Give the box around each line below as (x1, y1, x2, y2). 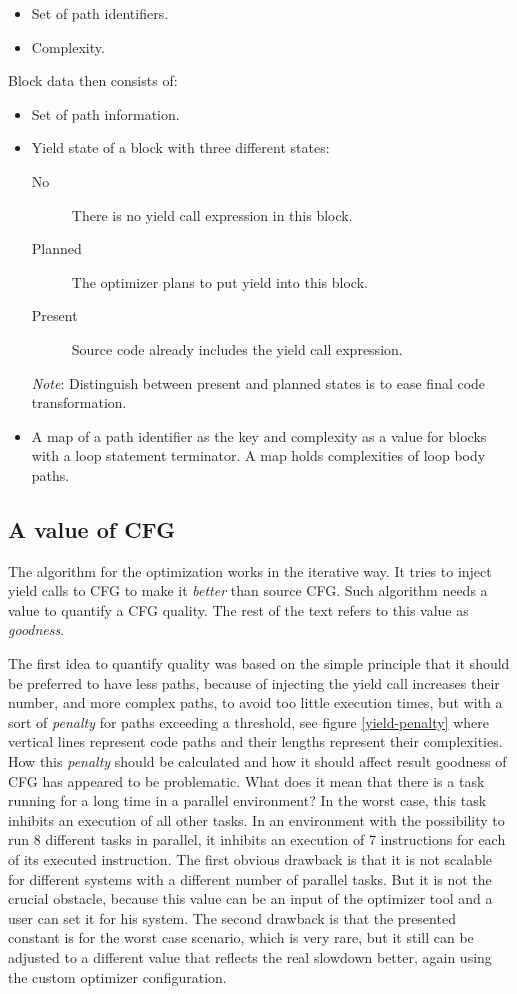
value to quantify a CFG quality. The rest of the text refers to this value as (8, 599, 469, 620)
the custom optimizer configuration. (8, 966, 227, 987)
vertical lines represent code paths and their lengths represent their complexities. (8, 731, 503, 752)
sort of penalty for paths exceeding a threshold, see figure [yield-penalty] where (8, 711, 489, 732)
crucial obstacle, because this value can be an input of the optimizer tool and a (8, 888, 493, 909)
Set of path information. (31, 103, 180, 124)
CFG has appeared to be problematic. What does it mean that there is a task (8, 770, 485, 791)
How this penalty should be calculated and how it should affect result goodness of (8, 751, 507, 772)
